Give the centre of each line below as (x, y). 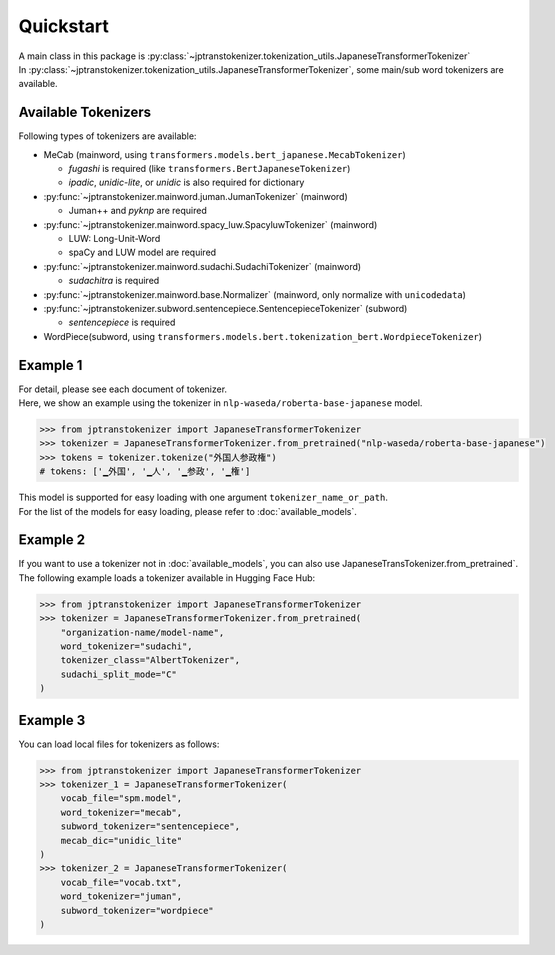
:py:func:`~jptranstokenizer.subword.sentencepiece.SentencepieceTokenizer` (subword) (225, 308)
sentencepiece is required (122, 322)
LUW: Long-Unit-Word (114, 238)
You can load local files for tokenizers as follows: (119, 744)
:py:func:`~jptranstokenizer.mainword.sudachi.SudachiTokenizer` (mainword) (202, 266)
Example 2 (51, 540)
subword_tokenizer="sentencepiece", (150, 826)
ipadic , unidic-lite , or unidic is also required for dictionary (186, 182)
